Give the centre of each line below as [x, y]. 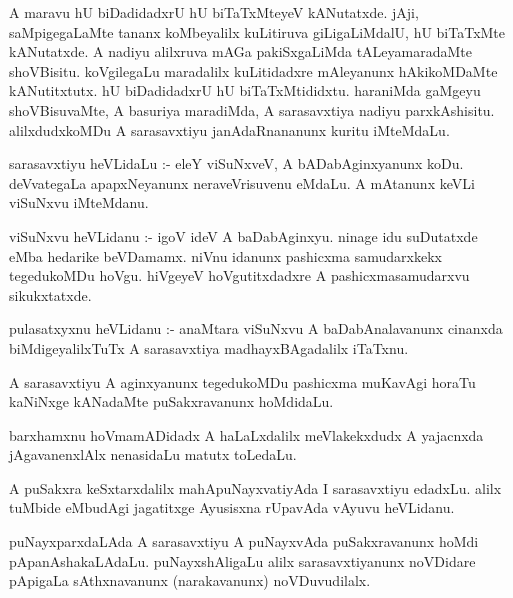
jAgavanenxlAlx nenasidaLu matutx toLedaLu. [153, 454]
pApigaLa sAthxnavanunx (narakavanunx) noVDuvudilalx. [190, 580]
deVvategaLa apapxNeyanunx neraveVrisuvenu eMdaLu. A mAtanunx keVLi [242, 182]
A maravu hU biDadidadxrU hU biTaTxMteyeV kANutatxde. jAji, [214, 12]
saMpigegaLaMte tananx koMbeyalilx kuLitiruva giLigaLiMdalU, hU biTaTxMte [257, 31]
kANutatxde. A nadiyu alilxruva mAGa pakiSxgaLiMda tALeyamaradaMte [241, 51]
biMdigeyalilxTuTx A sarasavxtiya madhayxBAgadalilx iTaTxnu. [209, 347]
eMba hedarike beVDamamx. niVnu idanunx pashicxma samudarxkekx [225, 255]
